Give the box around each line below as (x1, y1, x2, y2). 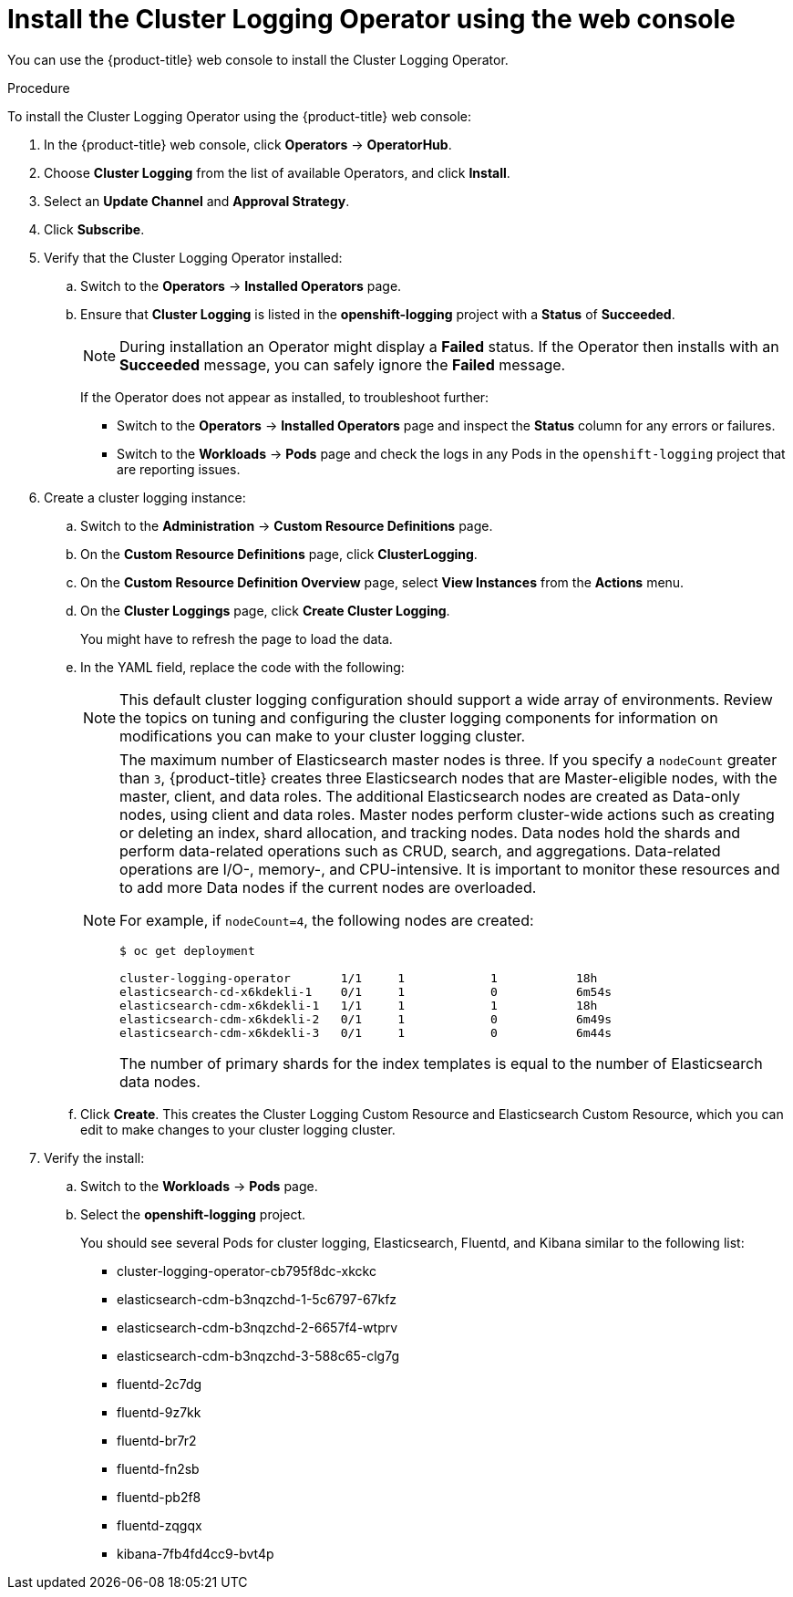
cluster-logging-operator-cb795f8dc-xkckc (117, 1262, 376, 1279)
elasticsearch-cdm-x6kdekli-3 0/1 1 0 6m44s (119, 1025, 613, 1040)
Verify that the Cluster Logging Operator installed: (44, 249, 343, 265)
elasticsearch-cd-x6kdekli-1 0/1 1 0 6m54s (119, 984, 613, 999)
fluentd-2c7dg (117, 1375, 202, 1392)
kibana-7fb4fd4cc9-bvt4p (117, 1545, 274, 1561)
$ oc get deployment (119, 943, 255, 958)
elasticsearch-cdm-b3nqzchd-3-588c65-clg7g (117, 1347, 399, 1364)
